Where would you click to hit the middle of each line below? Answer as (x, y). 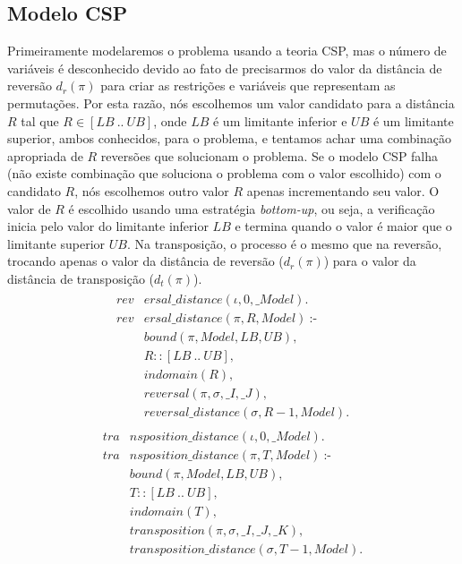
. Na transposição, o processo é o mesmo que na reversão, (284, 243)
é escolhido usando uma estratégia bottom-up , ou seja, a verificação (252, 208)
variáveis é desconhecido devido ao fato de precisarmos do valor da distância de (225, 68)
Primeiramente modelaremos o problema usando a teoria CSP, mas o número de (227, 51)
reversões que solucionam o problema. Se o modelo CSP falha (269, 155)
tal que (40, 120)
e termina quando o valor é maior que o (343, 226)
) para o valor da (370, 261)
